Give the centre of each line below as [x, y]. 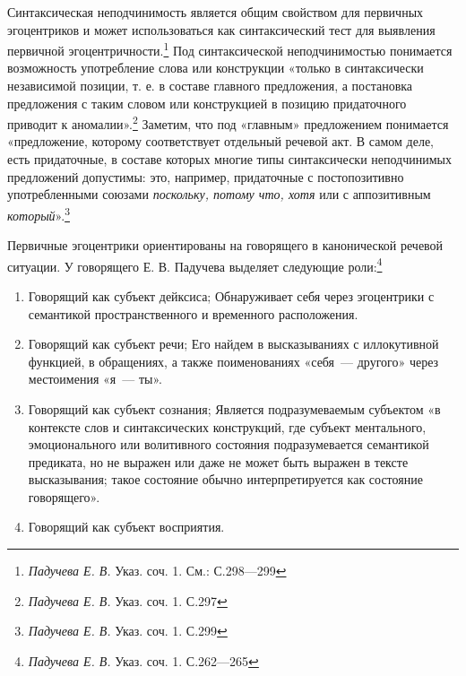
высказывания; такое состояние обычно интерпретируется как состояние [225, 479]
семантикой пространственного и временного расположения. [193, 313]
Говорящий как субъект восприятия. [126, 527]
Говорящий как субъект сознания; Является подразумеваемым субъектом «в [234, 408]
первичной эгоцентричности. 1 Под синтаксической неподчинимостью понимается [230, 49]
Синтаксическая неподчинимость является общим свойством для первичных [216, 12]
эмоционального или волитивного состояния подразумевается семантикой [229, 444]
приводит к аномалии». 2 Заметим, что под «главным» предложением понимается [228, 122]
